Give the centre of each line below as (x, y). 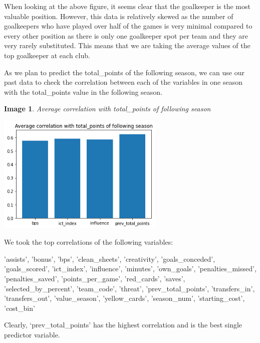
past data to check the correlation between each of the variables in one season (123, 82)
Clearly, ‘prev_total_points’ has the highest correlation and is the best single (123, 325)
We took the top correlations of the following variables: (89, 242)
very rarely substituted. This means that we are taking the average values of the (127, 45)
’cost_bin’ (20, 308)
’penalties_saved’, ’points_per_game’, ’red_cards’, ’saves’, (95, 278)
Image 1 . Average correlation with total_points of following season (107, 109)
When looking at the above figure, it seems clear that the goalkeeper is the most (127, 6)
